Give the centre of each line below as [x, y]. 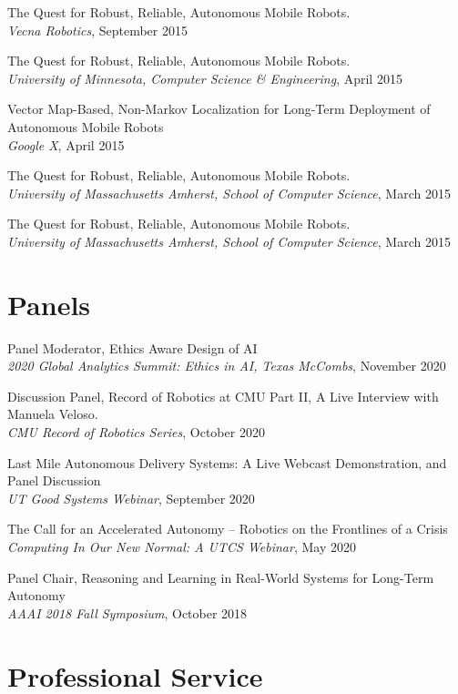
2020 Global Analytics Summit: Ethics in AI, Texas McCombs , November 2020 [227, 366]
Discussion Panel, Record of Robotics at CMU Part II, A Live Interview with [223, 396]
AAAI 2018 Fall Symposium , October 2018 [127, 612]
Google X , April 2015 [66, 144]
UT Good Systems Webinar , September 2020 [131, 498]
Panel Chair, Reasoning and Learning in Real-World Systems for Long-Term [221, 577]
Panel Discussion [54, 480]
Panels [49, 304]
